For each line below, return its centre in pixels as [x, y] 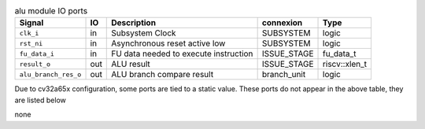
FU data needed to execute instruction [182, 53]
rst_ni [31, 43]
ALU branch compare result [163, 75]
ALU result [131, 64]
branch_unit [284, 75]
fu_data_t [340, 53]
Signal [31, 23]
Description [134, 23]
